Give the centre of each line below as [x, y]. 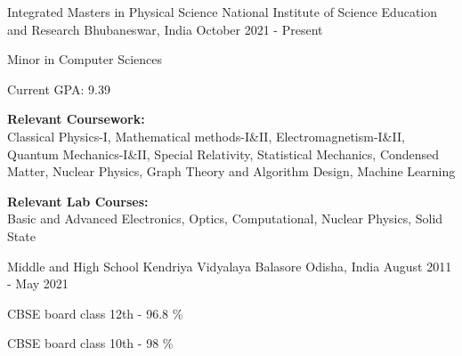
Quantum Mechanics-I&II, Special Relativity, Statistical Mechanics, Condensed [223, 154]
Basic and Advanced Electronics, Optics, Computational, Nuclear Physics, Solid [225, 218]
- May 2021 [38, 283]
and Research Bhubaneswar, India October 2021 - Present [165, 29]
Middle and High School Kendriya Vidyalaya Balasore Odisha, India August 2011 [230, 266]
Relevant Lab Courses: [78, 201]
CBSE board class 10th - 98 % [90, 343]
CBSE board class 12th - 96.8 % [95, 313]
